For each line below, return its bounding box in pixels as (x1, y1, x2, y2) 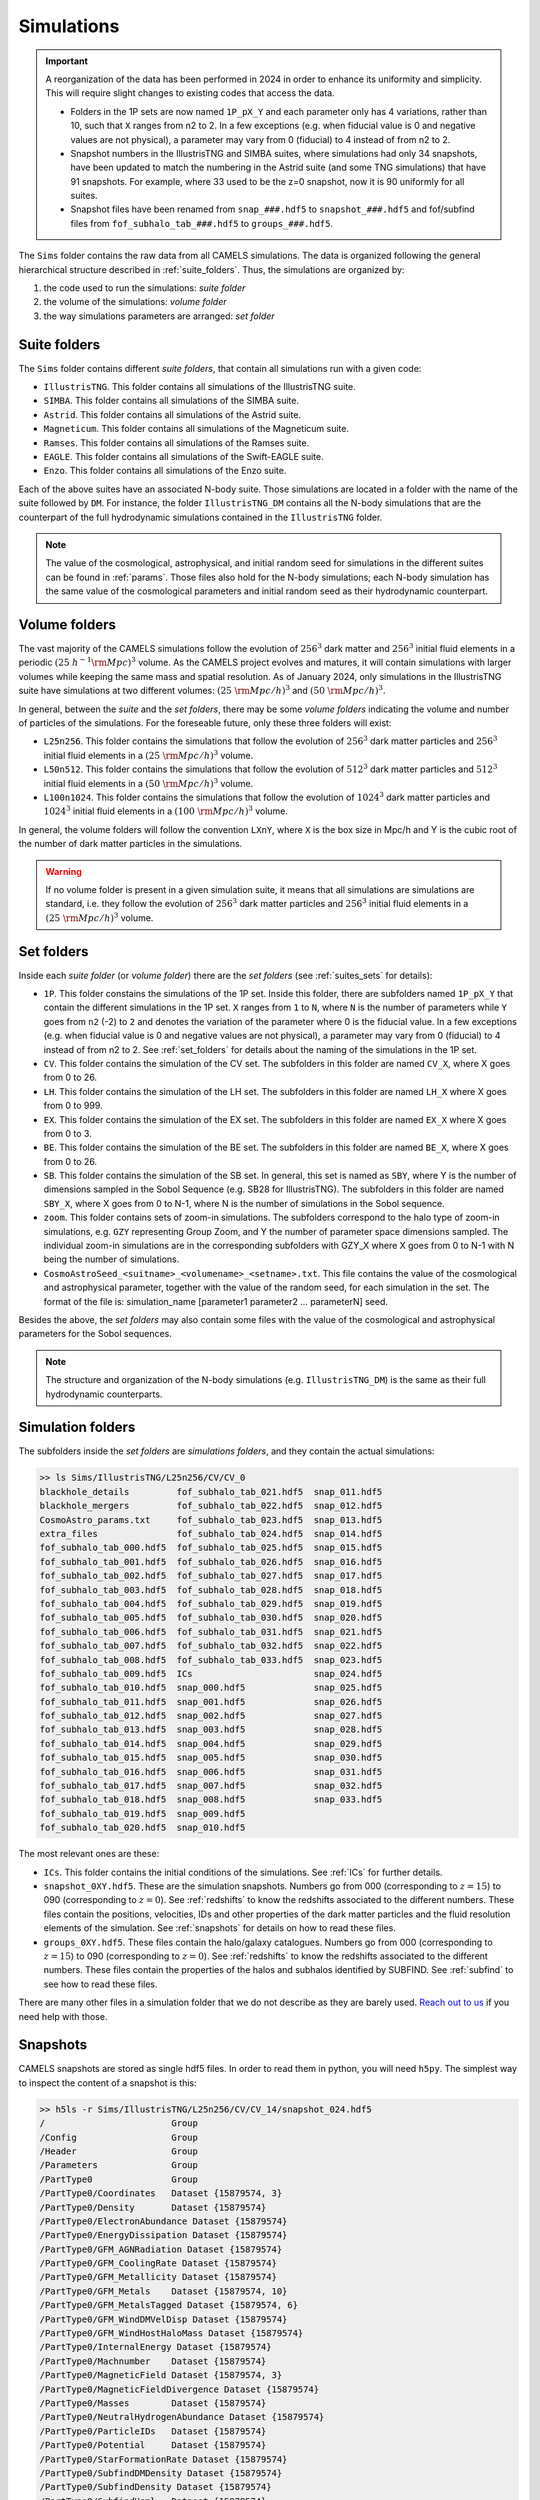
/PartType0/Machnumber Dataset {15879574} (39, 2355, 267, 2367)
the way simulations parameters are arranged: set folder (43, 310, 275, 322)
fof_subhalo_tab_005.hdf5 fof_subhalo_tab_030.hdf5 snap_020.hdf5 (39, 1612, 383, 1624)
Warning (45, 865, 82, 877)
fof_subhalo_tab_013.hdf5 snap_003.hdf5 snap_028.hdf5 (39, 1724, 383, 1735)
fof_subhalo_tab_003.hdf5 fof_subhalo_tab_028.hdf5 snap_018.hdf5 (39, 1584, 383, 1595)
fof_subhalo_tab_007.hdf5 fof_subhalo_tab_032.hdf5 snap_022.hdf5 (39, 1640, 383, 1652)
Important (45, 55, 89, 67)
